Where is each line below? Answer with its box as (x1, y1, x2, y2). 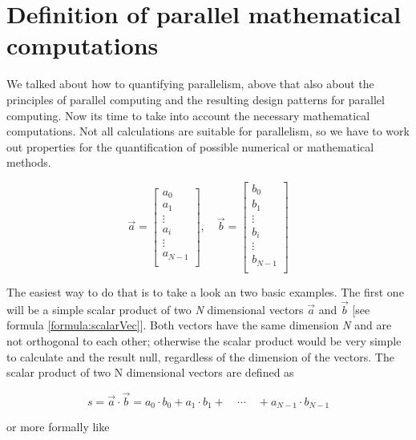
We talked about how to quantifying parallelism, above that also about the (6, 75, 374, 92)
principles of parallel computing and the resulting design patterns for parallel (6, 91, 385, 107)
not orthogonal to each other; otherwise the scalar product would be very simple (6, 332, 402, 349)
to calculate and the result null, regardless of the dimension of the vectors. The (6, 348, 394, 365)
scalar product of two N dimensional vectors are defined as (6, 364, 294, 381)
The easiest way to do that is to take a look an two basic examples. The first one (6, 283, 404, 300)
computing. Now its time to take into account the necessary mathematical (6, 107, 370, 123)
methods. (6, 154, 51, 171)
